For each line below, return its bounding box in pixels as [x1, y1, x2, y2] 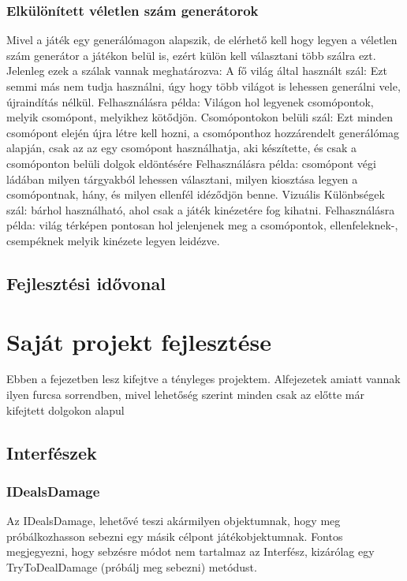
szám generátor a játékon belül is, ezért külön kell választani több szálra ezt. [6, 47, 376, 63]
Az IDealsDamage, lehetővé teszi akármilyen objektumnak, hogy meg [6, 512, 341, 529]
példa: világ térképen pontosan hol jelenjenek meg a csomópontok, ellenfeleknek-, [6, 217, 398, 233]
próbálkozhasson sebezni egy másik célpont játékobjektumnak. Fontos [6, 527, 343, 544]
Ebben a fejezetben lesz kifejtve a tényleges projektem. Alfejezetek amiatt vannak [6, 371, 401, 387]
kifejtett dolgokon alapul [6, 401, 125, 418]
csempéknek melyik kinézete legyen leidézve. [6, 232, 220, 248]
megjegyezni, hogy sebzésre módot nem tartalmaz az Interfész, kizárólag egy [6, 543, 375, 560]
